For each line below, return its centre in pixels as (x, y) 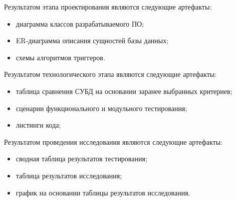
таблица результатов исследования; (69, 175)
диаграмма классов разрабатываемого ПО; (80, 23)
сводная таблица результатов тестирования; (81, 159)
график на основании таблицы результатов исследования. (103, 192)
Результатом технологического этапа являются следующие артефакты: (110, 74)
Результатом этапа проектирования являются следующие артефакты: (108, 7)
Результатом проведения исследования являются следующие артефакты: (113, 141)
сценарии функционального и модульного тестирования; (101, 108)
